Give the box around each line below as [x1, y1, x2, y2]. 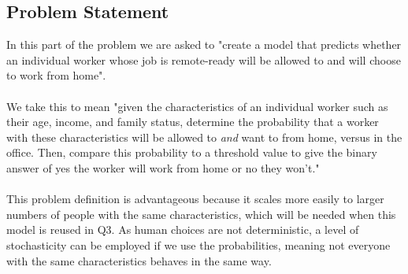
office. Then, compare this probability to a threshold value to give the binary [6, 144, 377, 161]
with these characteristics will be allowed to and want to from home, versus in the [6, 128, 402, 145]
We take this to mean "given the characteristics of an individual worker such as [6, 98, 388, 114]
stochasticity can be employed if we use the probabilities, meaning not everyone [6, 236, 391, 253]
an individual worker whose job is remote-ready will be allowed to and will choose [6, 51, 401, 68]
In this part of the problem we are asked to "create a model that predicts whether [6, 36, 402, 53]
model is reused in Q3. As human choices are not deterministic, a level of [6, 221, 359, 238]
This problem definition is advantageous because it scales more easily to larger [6, 191, 384, 207]
